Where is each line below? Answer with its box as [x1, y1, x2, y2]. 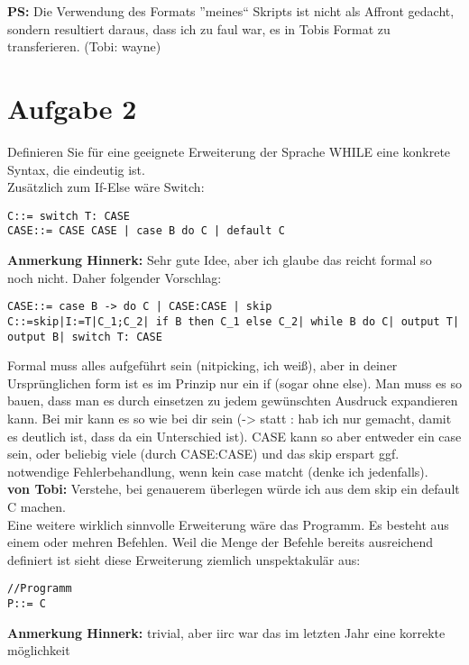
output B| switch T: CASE [7, 330, 162, 343]
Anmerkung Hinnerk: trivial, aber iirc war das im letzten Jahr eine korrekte [7, 623, 446, 642]
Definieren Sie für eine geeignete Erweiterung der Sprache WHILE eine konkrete [7, 141, 451, 160]
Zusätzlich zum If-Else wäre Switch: [7, 178, 205, 196]
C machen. [7, 496, 66, 515]
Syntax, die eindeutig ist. [7, 159, 145, 178]
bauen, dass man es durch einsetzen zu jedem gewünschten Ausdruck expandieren [7, 391, 458, 410]
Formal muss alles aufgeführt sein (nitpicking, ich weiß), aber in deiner [7, 356, 398, 375]
